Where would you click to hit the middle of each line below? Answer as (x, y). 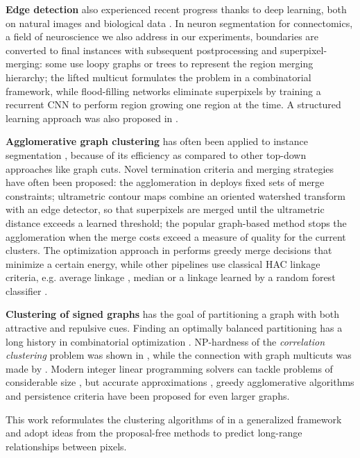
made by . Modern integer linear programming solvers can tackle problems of (169, 368)
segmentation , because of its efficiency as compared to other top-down (156, 154)
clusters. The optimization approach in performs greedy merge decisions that (169, 250)
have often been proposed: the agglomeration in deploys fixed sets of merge (165, 182)
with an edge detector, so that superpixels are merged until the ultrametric (165, 209)
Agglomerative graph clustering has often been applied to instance (157, 141)
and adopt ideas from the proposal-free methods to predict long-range (154, 433)
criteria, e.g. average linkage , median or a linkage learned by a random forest (171, 277)
